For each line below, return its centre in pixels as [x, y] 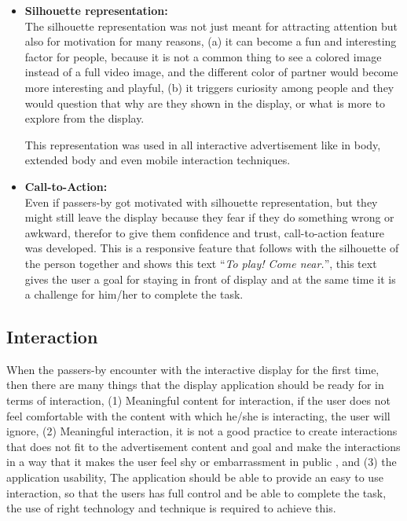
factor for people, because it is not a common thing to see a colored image [203, 56]
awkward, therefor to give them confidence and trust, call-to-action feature [205, 232]
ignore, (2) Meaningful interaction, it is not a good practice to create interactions [202, 431]
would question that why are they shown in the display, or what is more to [205, 103]
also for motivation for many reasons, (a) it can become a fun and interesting [211, 41]
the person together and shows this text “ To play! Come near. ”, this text [201, 263]
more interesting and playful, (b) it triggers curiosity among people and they [209, 87]
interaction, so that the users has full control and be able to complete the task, [196, 492]
